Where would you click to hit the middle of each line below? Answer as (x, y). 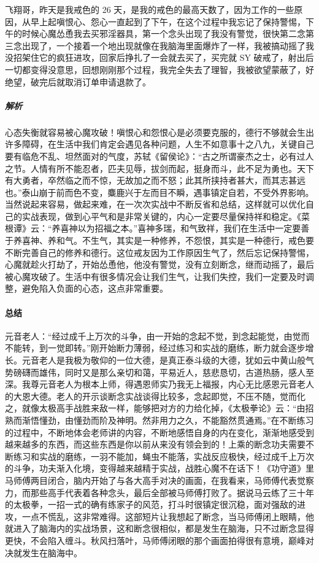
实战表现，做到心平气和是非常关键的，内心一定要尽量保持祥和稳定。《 (161, 216)
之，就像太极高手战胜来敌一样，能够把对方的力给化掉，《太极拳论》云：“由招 (159, 408)
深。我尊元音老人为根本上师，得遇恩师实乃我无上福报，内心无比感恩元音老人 (159, 384)
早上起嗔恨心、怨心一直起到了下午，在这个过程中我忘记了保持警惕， (168, 21)
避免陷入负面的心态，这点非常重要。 (95, 288)
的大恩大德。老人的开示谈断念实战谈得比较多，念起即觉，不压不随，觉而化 (155, 396)
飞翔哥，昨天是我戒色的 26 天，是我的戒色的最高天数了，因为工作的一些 (150, 9)
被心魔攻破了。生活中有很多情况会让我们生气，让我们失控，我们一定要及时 (155, 276)
